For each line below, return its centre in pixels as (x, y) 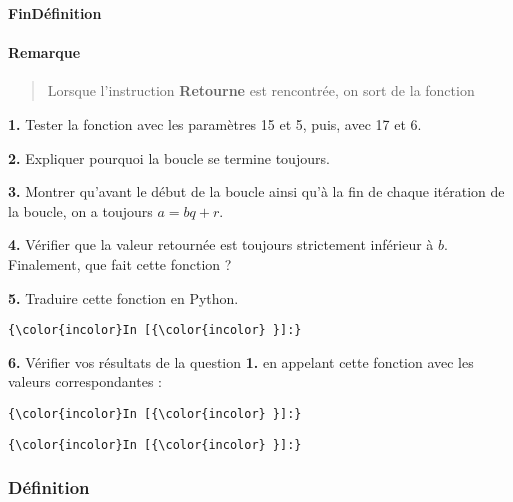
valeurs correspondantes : (85, 381)
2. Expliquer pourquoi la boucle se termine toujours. (169, 157)
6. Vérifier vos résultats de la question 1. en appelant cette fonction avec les (241, 361)
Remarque (44, 52)
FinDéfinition (55, 13)
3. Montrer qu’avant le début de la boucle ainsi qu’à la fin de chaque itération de (256, 191)
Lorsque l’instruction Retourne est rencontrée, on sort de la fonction (261, 90)
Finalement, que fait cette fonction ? (120, 263)
